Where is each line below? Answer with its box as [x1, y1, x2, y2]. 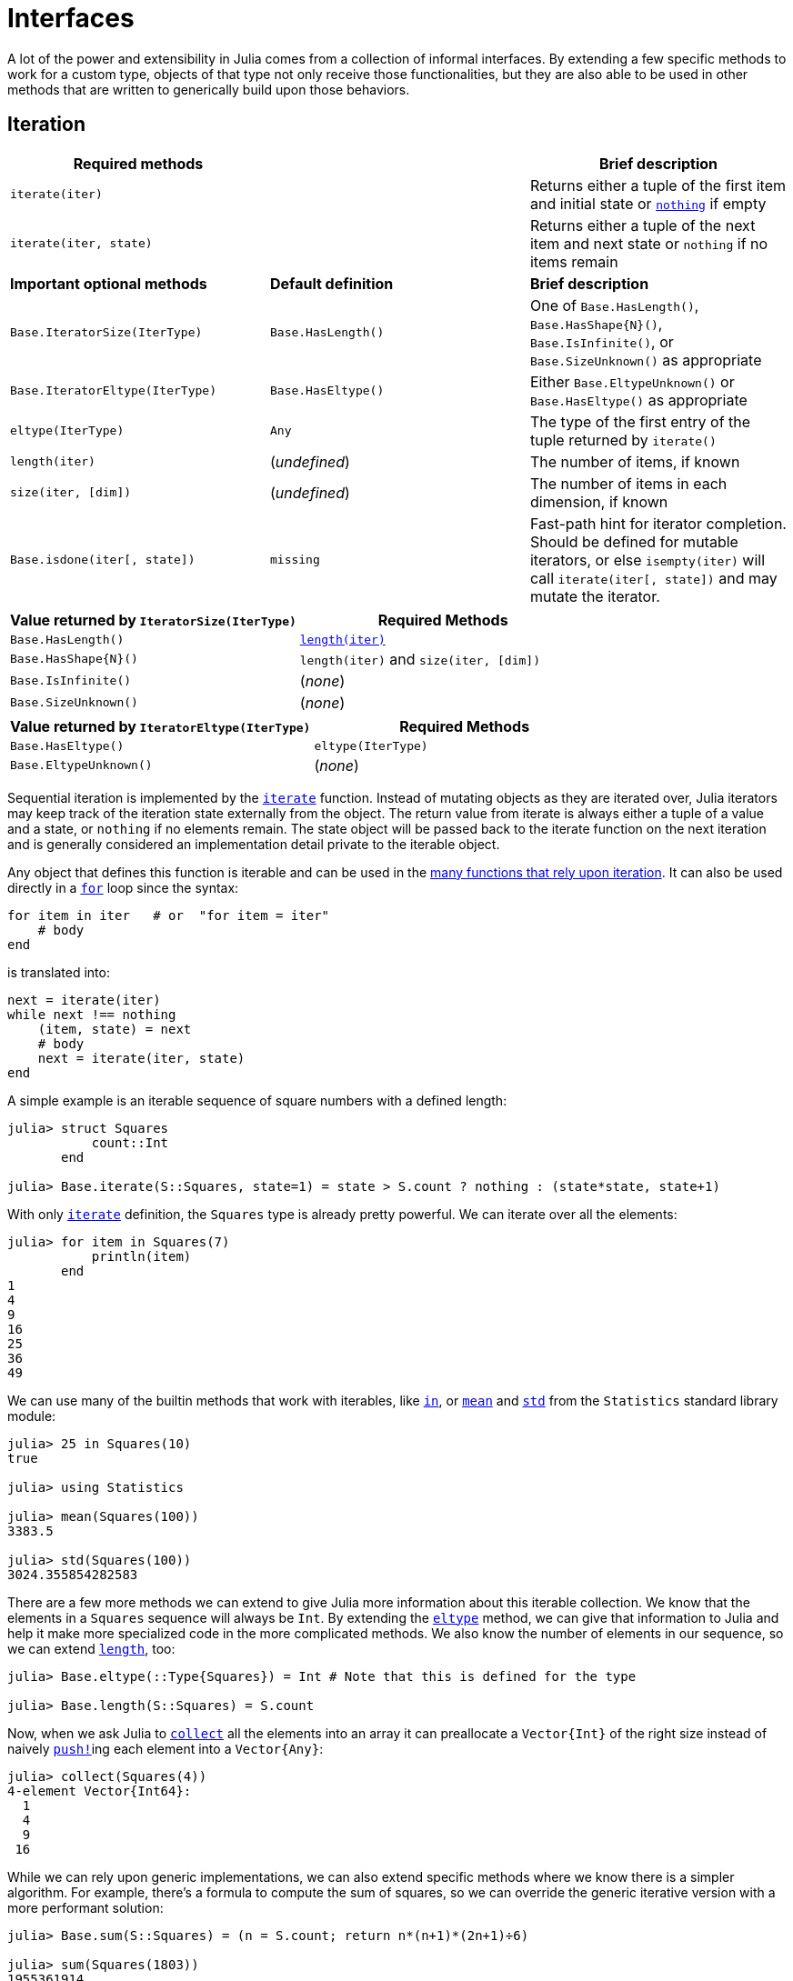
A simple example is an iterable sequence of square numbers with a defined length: [7, 1092, 507, 1108]
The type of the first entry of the [529, 412, 751, 431]
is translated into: [7, 964, 110, 980]
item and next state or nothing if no [529, 234, 768, 253]
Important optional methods [10, 274, 207, 293]
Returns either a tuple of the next [529, 215, 756, 235]
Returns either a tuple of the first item [529, 175, 786, 195]
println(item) [91, 1248, 192, 1264]
